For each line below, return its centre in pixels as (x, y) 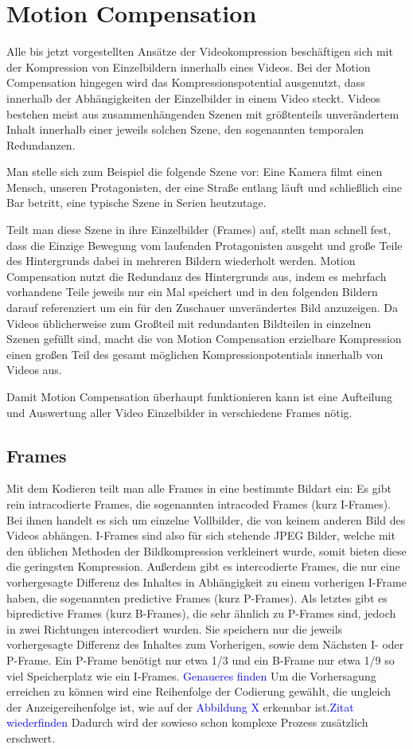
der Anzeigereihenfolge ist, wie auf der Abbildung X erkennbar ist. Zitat (180, 706)
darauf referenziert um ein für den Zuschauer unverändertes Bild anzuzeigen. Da (203, 308)
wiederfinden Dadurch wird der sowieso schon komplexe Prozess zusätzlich (187, 722)
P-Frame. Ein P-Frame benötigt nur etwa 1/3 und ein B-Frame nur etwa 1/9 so (201, 659)
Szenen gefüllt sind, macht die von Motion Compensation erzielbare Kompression (204, 339)
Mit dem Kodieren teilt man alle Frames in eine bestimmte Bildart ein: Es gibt (199, 488)
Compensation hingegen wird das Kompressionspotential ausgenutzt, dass (186, 82)
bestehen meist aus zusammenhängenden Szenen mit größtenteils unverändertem (203, 113)
